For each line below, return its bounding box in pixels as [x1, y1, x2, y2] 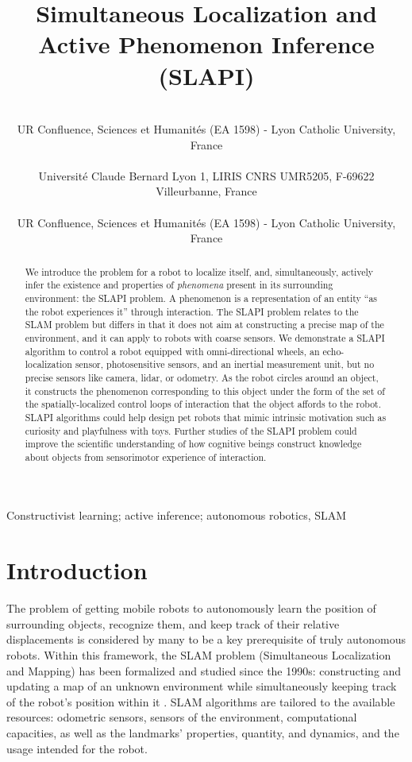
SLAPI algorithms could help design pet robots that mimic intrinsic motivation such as [25, 410, 387, 424]
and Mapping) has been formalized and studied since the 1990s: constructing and [6, 662, 402, 679]
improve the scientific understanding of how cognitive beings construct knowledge [25, 437, 362, 451]
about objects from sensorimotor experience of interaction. [25, 450, 267, 463]
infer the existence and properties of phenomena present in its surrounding [25, 278, 333, 292]
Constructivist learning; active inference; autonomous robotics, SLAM [6, 507, 347, 524]
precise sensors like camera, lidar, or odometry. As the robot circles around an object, [25, 370, 379, 384]
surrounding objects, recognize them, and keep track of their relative [6, 615, 340, 632]
